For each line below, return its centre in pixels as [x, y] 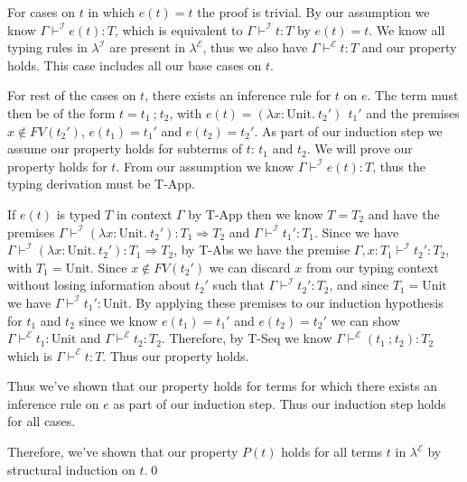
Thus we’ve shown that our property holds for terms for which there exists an [222, 386]
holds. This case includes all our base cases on [135, 65]
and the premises [413, 112]
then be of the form [61, 112]
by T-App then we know [256, 213]
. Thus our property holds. [176, 355]
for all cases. [42, 421]
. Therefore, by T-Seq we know [247, 338]
